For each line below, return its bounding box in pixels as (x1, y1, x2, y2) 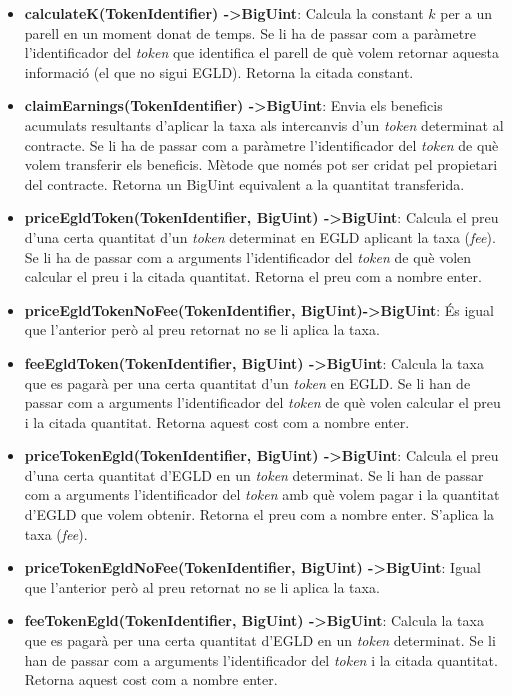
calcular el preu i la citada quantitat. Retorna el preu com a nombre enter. (24, 266, 482, 287)
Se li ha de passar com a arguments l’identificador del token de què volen (24, 246, 472, 267)
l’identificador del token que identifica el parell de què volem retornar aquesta (24, 42, 500, 63)
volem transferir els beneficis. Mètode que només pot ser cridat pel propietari (24, 154, 498, 175)
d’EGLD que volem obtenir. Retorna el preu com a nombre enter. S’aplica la (24, 504, 495, 525)
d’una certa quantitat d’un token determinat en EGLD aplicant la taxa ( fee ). (24, 226, 496, 247)
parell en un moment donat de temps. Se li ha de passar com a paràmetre (24, 22, 476, 43)
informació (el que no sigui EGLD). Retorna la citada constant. (24, 61, 414, 82)
